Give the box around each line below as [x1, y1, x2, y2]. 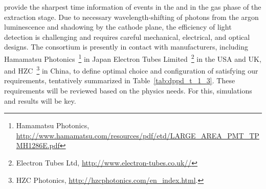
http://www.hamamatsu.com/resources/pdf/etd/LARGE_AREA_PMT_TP [16, 130, 259, 140]
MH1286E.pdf [16, 140, 60, 151]
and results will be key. [4, 95, 76, 106]
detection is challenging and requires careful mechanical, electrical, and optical [4, 31, 250, 42]
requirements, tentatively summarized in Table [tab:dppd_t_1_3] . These [4, 75, 235, 86]
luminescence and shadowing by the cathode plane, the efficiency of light [4, 21, 232, 32]
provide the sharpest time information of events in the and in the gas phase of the [4, 2, 261, 12]
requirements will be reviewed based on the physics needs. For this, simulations [4, 85, 252, 96]
